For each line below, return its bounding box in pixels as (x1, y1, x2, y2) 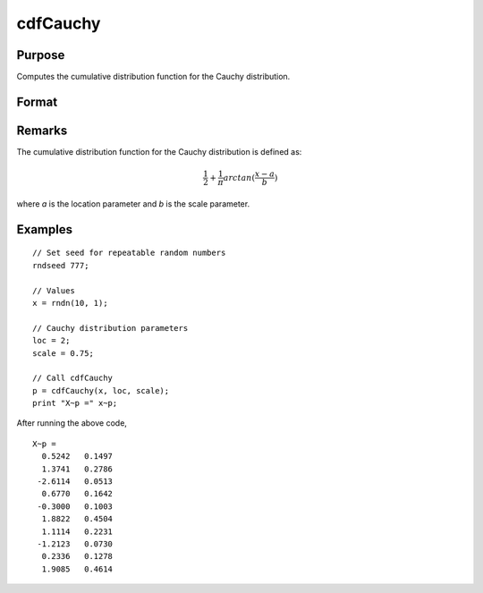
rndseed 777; (32, 260, 89, 270)
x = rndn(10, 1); (32, 298, 108, 308)
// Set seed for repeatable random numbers (32, 248, 226, 258)
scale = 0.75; (32, 348, 94, 358)
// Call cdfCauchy (32, 373, 114, 384)
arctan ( (223, 173, 255, 182)
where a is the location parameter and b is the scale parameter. (16, 198, 250, 209)
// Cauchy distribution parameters (32, 323, 189, 333)
